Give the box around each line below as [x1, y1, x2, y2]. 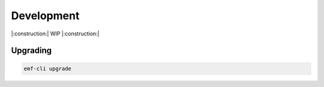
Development [11, 9, 80, 22]
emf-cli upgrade [23, 65, 72, 72]
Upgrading [11, 46, 52, 56]
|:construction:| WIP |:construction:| [11, 30, 100, 37]
